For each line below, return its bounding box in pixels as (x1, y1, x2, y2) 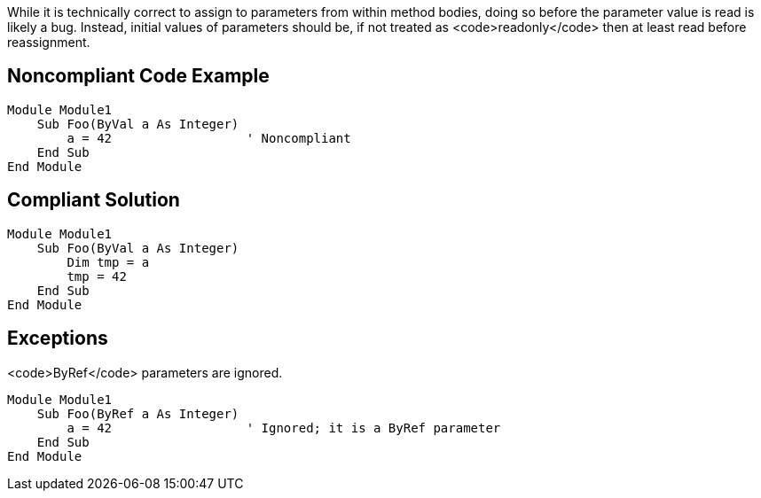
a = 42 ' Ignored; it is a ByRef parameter (67, 420, 501, 435)
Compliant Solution (7, 189, 180, 212)
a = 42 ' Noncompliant (67, 130, 351, 145)
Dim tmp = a (67, 254, 150, 269)
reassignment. (7, 35, 90, 50)
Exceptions (7, 327, 108, 350)
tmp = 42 (67, 268, 127, 284)
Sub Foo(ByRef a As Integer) (36, 406, 239, 421)
